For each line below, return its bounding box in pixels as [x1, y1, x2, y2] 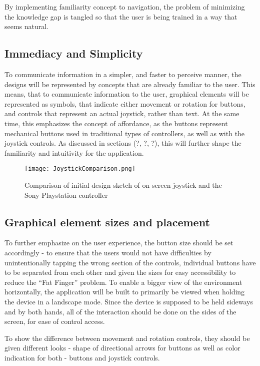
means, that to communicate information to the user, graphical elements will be [4, 89, 249, 99]
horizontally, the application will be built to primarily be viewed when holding [4, 286, 245, 297]
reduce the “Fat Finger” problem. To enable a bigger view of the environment [4, 276, 242, 287]
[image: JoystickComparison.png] [24, 165, 135, 173]
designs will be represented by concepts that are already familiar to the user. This [4, 79, 255, 89]
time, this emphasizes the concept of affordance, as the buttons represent [4, 118, 228, 128]
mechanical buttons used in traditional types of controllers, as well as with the [4, 128, 245, 138]
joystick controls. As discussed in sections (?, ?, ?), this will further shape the [4, 138, 241, 148]
